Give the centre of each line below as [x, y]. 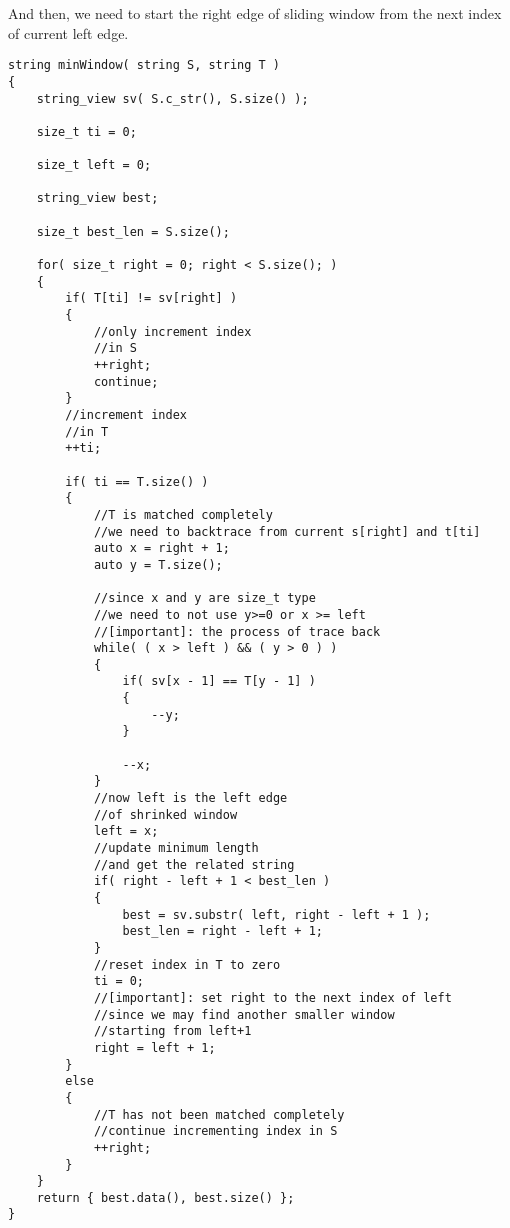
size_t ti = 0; [86, 131]
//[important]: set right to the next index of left [272, 997]
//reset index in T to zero [187, 964]
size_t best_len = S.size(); [133, 231]
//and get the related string [194, 864]
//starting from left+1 [172, 1031]
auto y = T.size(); [158, 564]
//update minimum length [176, 848]
